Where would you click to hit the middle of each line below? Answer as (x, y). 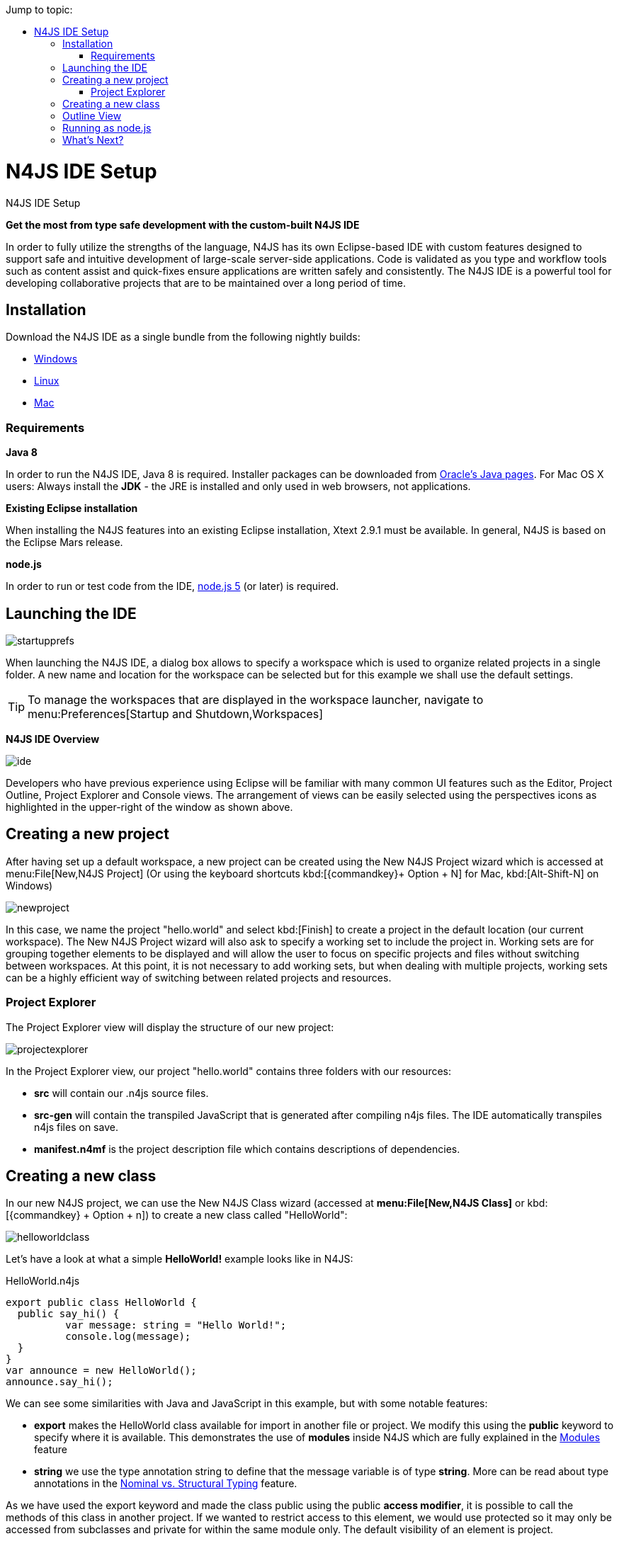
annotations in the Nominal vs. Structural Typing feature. (166, 1484)
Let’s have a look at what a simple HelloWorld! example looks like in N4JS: (180, 1259)
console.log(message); (128, 1337)
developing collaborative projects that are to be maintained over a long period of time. (206, 283)
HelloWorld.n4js (43, 1281)
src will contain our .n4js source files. (121, 1093)
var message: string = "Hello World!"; (176, 1325)
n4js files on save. (76, 1127)
